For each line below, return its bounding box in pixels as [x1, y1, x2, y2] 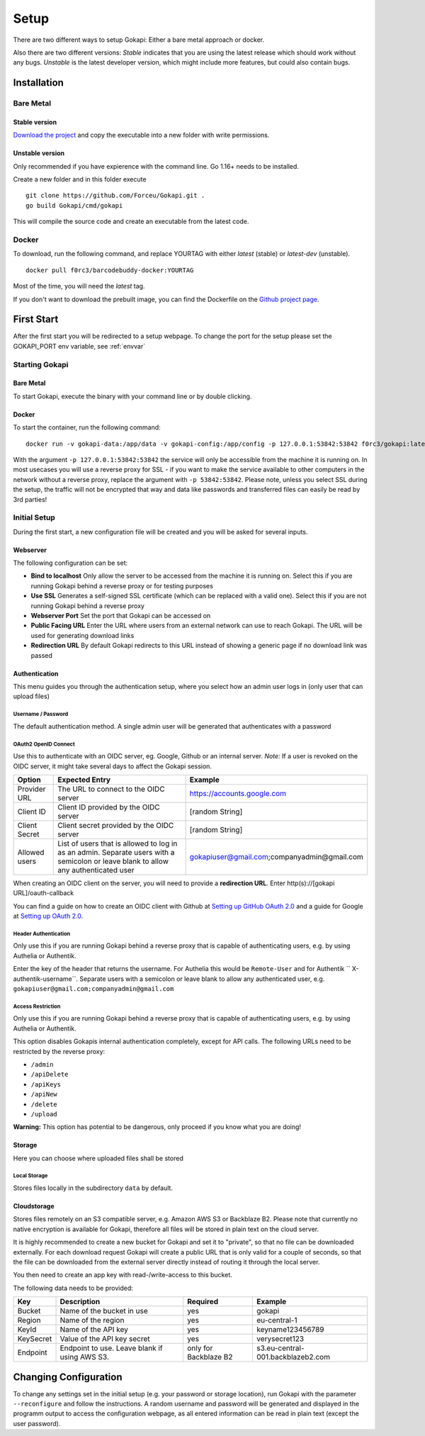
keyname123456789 [256, 1325, 324, 1335]
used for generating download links [30, 631, 135, 639]
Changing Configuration [13, 1371, 123, 1383]
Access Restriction [13, 1003, 61, 1010]
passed [30, 651, 53, 659]
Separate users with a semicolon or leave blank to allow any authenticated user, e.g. [79, 975, 325, 983]
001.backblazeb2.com [256, 1352, 331, 1362]
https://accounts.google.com [189, 788, 287, 798]
